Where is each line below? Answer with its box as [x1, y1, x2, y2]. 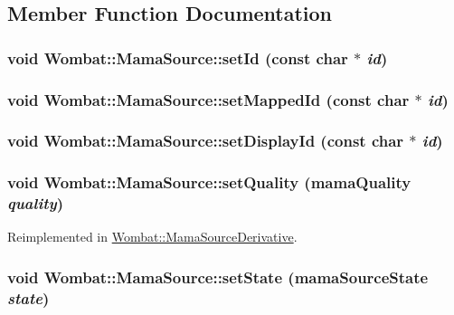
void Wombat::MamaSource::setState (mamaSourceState [7, 265, 429, 288]
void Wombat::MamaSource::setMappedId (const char [7, 88, 410, 110]
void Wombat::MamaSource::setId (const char [7, 46, 348, 69]
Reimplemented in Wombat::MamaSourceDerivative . [7, 227, 298, 246]
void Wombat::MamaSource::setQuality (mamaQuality [7, 171, 411, 194]
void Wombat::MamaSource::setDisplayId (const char [7, 129, 404, 152]
